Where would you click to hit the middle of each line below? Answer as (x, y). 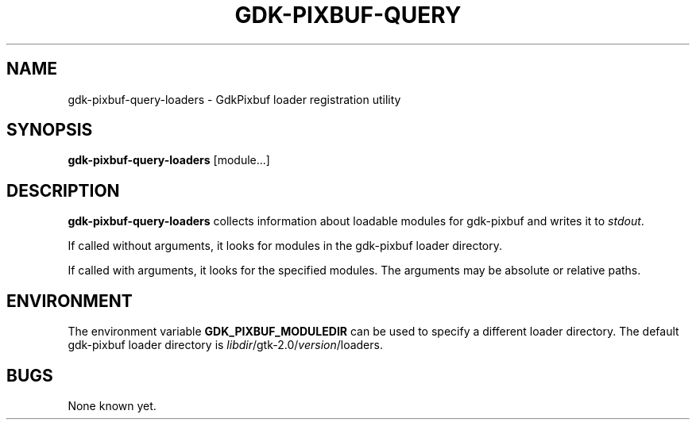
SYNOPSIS (50, 130)
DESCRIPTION (63, 190)
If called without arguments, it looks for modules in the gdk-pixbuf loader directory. (285, 246)
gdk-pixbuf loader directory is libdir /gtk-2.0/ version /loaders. (225, 345)
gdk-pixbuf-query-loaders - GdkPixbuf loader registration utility (234, 99)
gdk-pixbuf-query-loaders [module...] (169, 160)
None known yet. (112, 405)
